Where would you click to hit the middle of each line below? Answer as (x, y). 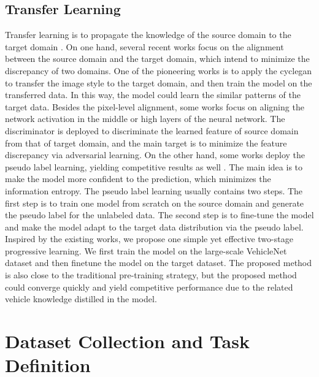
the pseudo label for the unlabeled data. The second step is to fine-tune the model (159, 215)
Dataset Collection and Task (127, 341)
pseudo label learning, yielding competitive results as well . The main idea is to (154, 166)
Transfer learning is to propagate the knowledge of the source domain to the (148, 35)
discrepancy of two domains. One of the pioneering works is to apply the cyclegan (159, 70)
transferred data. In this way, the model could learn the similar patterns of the (153, 95)
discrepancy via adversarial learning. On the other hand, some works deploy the (155, 155)
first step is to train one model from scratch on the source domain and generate (155, 203)
